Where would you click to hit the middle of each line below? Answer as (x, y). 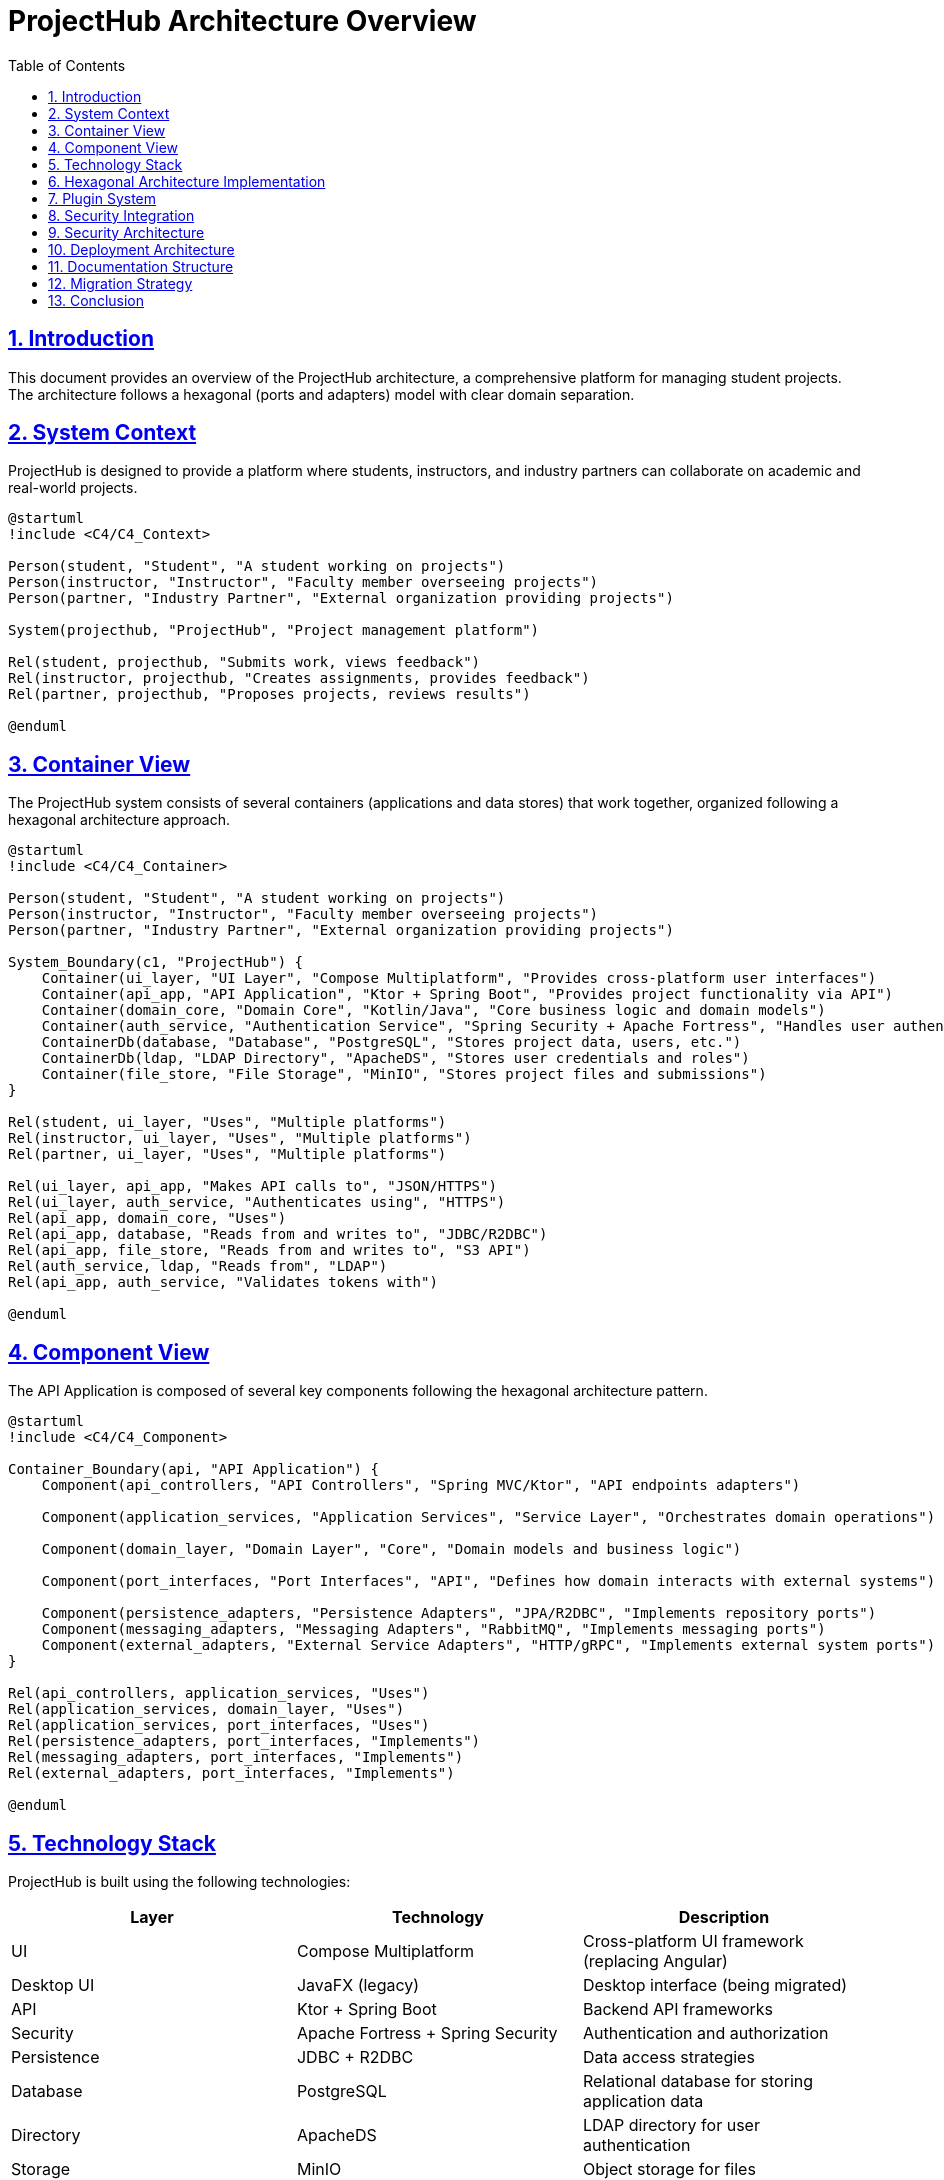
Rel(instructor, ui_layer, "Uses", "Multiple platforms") (240, 1138)
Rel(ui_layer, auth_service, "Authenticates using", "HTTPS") (257, 1202)
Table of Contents (67, 65)
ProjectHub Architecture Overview (242, 21)
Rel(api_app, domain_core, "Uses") (147, 1218)
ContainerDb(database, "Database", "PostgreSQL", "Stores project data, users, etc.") (391, 1042)
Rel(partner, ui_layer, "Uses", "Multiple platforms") (227, 1154)
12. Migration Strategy (120, 283)
